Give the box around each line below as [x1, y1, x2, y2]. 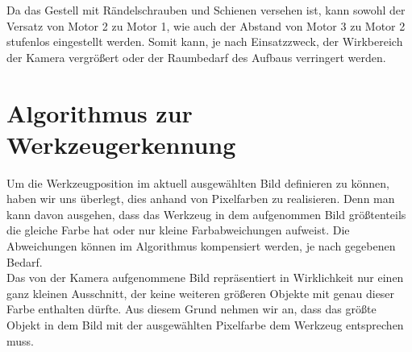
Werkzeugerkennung [6, 127, 236, 160]
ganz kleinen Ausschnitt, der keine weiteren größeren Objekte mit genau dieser [6, 284, 395, 301]
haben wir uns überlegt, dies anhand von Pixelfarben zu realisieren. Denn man [6, 190, 395, 207]
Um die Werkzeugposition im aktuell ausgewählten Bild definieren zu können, [6, 174, 389, 191]
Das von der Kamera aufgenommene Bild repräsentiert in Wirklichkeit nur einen [6, 269, 404, 286]
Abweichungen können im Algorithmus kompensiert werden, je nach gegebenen [6, 238, 396, 255]
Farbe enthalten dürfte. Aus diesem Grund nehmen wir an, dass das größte [6, 300, 377, 317]
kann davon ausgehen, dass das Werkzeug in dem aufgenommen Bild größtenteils [6, 205, 406, 222]
